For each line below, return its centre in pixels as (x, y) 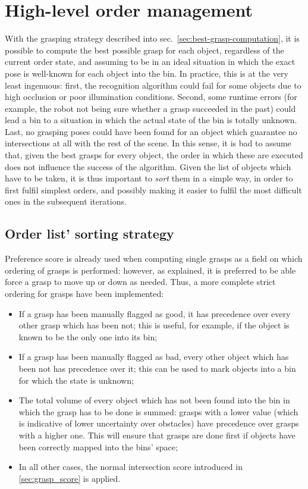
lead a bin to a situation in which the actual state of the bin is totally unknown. (151, 120)
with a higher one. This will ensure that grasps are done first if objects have (157, 435)
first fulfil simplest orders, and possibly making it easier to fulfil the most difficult (153, 189)
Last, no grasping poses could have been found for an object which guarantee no (151, 131)
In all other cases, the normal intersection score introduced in (131, 467)
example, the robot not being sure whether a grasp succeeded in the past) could (150, 108)
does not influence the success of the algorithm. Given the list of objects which (148, 166)
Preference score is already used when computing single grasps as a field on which (154, 258)
